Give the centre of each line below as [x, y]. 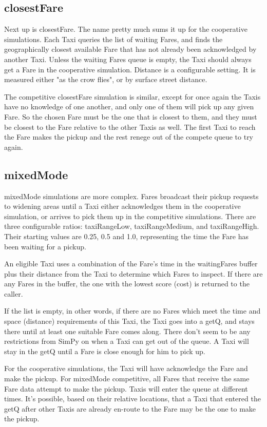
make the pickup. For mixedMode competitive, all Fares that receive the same [127, 379]
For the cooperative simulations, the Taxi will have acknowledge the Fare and [126, 368]
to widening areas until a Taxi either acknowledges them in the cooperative [122, 206]
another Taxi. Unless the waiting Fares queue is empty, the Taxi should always [128, 59]
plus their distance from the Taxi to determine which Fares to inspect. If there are [133, 273]
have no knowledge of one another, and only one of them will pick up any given [129, 106]
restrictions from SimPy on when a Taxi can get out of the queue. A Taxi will [127, 341]
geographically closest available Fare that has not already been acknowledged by [130, 49]
